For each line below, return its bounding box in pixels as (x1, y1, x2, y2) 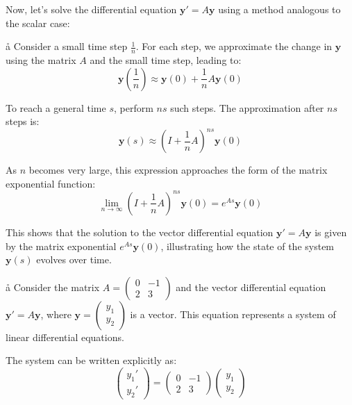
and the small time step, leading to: (90, 53, 242, 67)
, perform (113, 100, 153, 115)
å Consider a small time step (6, 39, 128, 53)
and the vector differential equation (176, 279, 326, 294)
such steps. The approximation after (170, 100, 324, 115)
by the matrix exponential (6, 238, 117, 253)
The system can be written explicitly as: (6, 353, 177, 367)
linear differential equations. (6, 329, 124, 344)
